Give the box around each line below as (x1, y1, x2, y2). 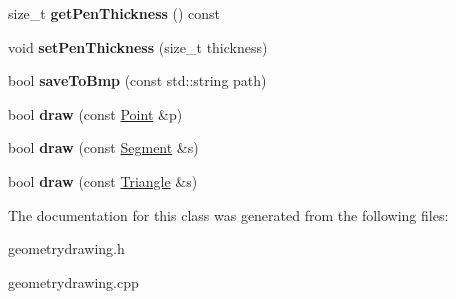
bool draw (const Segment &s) (8, 137, 199, 158)
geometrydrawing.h (8, 238, 125, 259)
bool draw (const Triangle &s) (8, 170, 198, 191)
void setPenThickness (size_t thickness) (8, 36, 268, 57)
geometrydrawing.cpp (8, 271, 139, 292)
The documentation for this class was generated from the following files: (8, 204, 449, 225)
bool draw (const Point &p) (8, 103, 183, 124)
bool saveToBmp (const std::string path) (8, 70, 267, 91)
